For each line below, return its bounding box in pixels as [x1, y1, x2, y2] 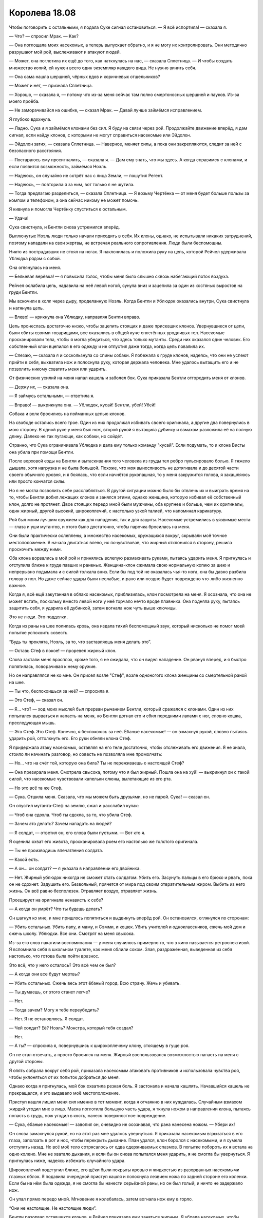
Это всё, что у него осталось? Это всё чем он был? [9, 962, 116, 968]
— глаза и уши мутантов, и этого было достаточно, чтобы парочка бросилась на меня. [9, 524, 190, 530]
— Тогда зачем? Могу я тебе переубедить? [9, 1007, 99, 1013]
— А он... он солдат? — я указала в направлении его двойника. [9, 865, 141, 872]
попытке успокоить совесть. [9, 630, 69, 636]
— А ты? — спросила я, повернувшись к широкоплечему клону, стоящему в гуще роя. [9, 1043, 190, 1048]
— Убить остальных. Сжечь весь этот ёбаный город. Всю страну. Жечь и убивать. [9, 980, 181, 986]
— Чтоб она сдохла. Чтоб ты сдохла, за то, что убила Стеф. [9, 812, 132, 818]
